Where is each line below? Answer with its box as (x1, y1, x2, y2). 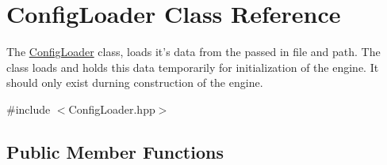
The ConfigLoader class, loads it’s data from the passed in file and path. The (6, 43, 381, 60)
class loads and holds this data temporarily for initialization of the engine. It (6, 58, 379, 75)
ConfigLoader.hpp (68, 100, 155, 117)
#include (6, 100, 51, 117)
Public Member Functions (6, 139, 224, 163)
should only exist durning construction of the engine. (6, 74, 263, 91)
